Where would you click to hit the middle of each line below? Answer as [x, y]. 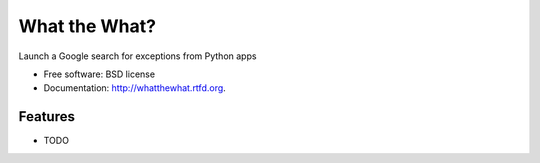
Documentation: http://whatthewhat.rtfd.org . [135, 88]
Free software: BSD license [99, 74]
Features [46, 116]
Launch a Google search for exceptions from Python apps [137, 56]
